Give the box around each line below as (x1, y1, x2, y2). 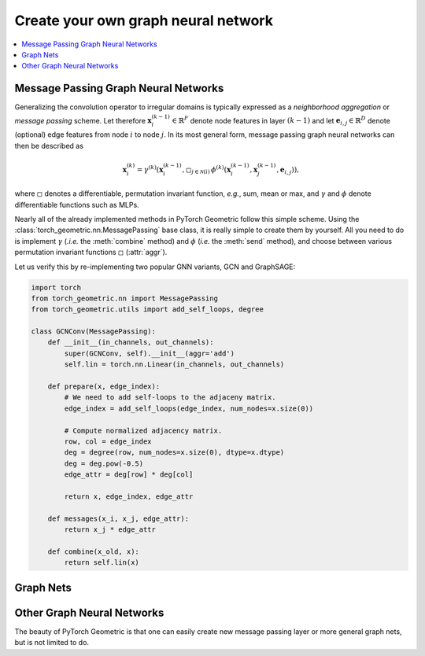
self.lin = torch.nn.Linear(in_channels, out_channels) (64, 360, 285, 369)
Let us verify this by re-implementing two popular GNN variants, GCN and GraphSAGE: (14, 262, 296, 271)
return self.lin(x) (64, 558, 139, 567)
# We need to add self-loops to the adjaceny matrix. (64, 393, 276, 402)
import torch (31, 283, 82, 292)
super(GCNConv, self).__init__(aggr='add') (64, 348, 235, 358)
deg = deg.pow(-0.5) (64, 459, 144, 468)
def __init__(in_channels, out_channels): (47, 338, 214, 347)
